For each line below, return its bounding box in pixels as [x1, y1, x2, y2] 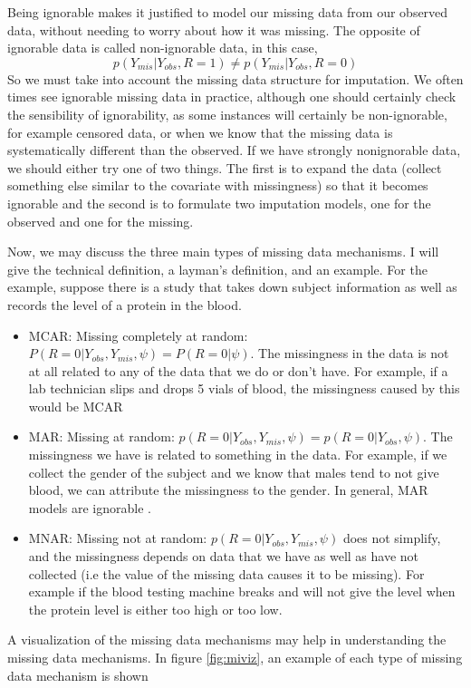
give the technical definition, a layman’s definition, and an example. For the [7, 259, 428, 278]
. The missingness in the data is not [250, 344, 449, 363]
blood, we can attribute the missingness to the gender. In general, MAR [28, 480, 428, 499]
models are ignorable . [28, 498, 151, 517]
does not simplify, [342, 528, 441, 547]
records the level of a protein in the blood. [7, 295, 242, 314]
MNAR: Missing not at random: [28, 528, 207, 547]
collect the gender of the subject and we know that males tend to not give [28, 462, 439, 481]
